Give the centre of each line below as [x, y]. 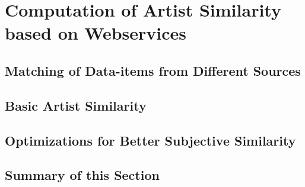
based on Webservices [96, 33]
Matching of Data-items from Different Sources [153, 70]
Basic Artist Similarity [76, 105]
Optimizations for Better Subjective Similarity [150, 140]
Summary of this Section [82, 175]
